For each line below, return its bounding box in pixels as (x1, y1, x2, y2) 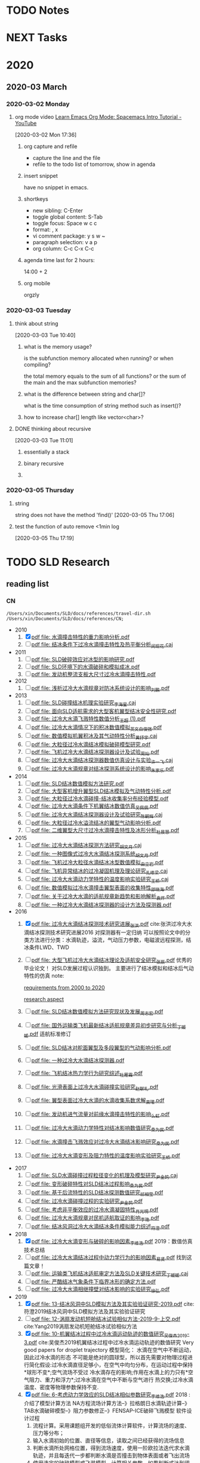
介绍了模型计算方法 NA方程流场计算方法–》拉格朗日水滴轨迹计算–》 (23, 1399, 190, 1406)
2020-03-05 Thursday (6, 486, 75, 494)
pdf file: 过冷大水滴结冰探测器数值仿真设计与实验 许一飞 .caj (31, 756, 173, 765)
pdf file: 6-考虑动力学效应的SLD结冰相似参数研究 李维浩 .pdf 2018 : (31, 1391, 191, 1400)
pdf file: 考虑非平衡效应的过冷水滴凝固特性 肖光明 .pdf (31, 1206, 159, 1215)
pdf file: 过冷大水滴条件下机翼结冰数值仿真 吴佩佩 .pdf (31, 802, 159, 811)
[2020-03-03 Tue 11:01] (14, 436, 73, 443)
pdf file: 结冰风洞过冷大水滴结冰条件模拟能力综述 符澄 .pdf (31, 1223, 170, 1231)
